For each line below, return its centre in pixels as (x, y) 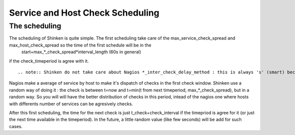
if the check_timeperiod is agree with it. (49, 61)
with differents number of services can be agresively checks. (71, 104)
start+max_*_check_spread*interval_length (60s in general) (81, 52)
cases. (16, 126)
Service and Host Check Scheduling (84, 13)
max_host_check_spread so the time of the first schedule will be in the (80, 45)
